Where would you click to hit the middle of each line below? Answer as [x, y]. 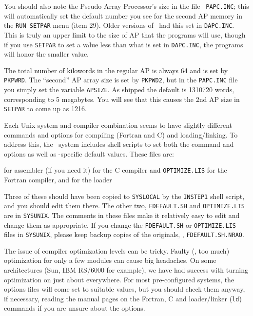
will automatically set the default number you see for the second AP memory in [123, 15]
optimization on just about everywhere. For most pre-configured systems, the [119, 279]
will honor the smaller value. [46, 54]
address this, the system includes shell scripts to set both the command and [119, 144]
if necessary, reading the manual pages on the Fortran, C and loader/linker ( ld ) [123, 298]
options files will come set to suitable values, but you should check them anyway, [125, 289]
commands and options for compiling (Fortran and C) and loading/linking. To [121, 134]
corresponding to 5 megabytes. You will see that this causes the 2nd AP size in [122, 99]
